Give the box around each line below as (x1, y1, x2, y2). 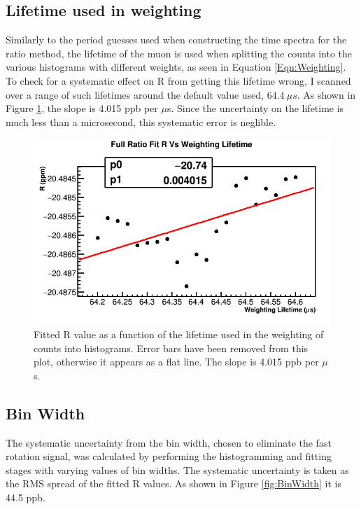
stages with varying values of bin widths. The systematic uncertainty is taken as (6, 462, 349, 477)
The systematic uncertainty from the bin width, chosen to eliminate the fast (6, 435, 332, 449)
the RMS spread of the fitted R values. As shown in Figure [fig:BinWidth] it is (6, 476, 342, 491)
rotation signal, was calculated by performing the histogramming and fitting (6, 449, 332, 463)
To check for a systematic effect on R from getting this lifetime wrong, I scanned (6, 73, 351, 88)
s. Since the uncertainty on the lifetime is (167, 101, 344, 116)
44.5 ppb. (6, 490, 45, 505)
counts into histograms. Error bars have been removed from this (34, 340, 309, 355)
